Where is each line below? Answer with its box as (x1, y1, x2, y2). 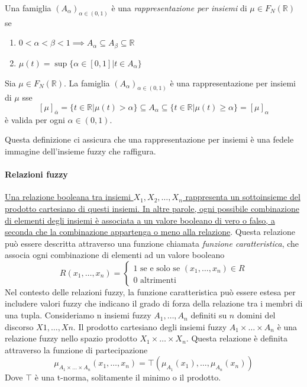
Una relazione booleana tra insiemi (5, 191, 131, 203)
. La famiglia (63, 76, 110, 89)
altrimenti (140, 276, 176, 285)
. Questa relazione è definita (186, 332, 288, 344)
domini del (237, 309, 276, 321)
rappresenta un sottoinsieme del (185, 191, 300, 203)
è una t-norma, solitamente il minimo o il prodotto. (34, 371, 221, 383)
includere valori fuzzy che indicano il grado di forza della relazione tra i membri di (5, 297, 303, 309)
